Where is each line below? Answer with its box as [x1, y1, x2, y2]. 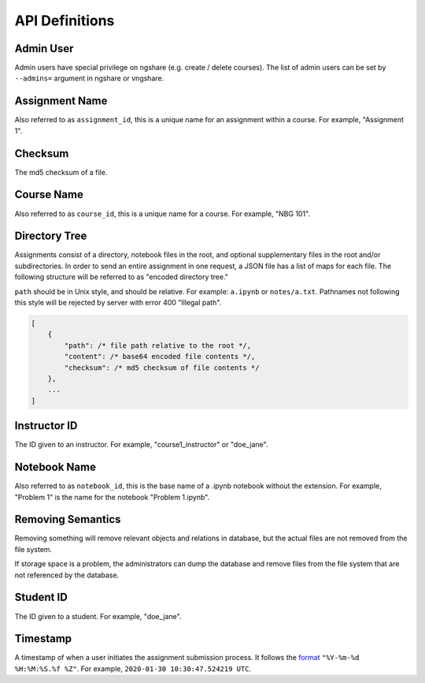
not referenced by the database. [14, 570, 120, 580]
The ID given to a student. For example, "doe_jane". [14, 611, 182, 621]
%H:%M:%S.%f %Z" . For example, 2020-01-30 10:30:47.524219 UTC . [14, 663, 252, 674]
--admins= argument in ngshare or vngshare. [14, 73, 164, 83]
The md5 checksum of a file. [14, 167, 108, 177]
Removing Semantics [14, 513, 121, 526]
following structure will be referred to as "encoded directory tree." [14, 272, 228, 282]
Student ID [14, 591, 68, 604]
